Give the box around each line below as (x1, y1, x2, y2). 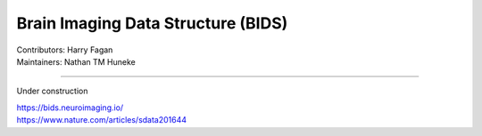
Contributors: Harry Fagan (16, 44, 113, 55)
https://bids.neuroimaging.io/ (16, 102, 124, 113)
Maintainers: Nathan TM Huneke (16, 56, 136, 67)
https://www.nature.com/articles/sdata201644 (16, 115, 187, 125)
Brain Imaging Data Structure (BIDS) (16, 13, 288, 33)
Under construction (16, 85, 88, 97)
